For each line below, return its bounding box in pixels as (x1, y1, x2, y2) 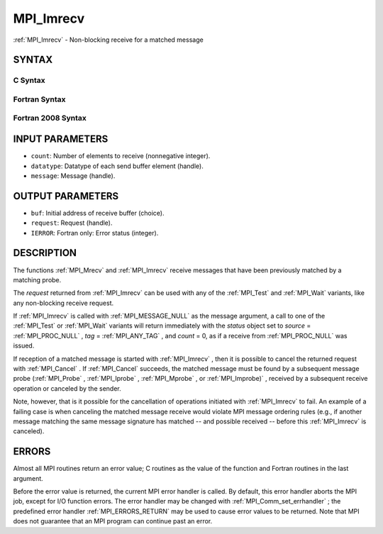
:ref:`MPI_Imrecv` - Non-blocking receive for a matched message (13, 35, 204, 44)
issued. (13, 341, 35, 350)
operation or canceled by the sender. (13, 384, 121, 393)
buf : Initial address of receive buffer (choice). (30, 208, 165, 217)
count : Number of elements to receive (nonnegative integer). (30, 152, 211, 160)
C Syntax (13, 75, 45, 85)
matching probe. (13, 275, 62, 284)
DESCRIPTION (13, 247, 77, 259)
